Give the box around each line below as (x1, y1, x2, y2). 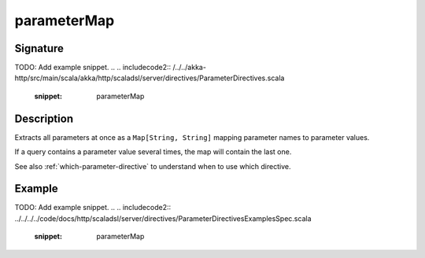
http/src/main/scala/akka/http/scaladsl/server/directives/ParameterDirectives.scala (14, 73, 285, 83)
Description (14, 112, 74, 125)
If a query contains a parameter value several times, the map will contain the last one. (14, 147, 292, 157)
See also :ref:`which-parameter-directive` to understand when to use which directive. (14, 161, 291, 171)
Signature (14, 42, 65, 55)
